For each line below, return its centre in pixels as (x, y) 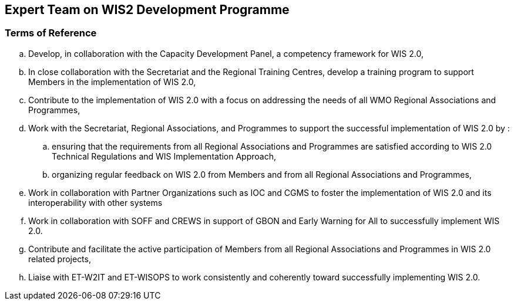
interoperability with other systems (95, 202)
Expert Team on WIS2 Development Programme (147, 10)
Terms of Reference (51, 33)
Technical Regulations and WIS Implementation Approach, (164, 156)
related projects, (60, 259)
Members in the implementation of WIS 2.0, (112, 82)
